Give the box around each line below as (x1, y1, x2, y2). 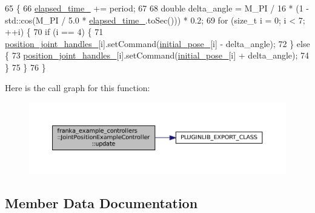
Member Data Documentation (5, 193, 198, 212)
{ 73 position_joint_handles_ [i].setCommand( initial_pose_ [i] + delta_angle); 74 (5, 49, 310, 62)
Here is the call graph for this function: (5, 81, 150, 94)
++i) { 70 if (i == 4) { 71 (5, 25, 104, 38)
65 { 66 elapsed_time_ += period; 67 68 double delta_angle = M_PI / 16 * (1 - (5, 2, 309, 14)
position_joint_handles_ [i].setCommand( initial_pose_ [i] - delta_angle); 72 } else (5, 37, 310, 49)
